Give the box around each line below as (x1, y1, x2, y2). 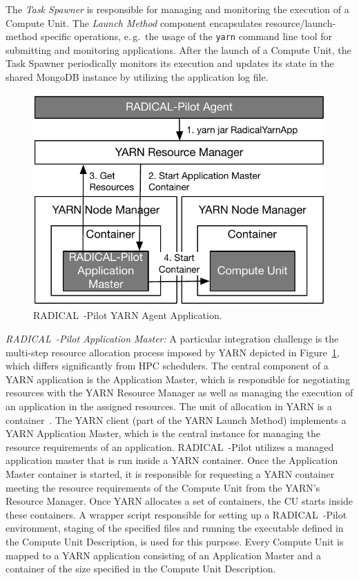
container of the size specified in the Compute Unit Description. (6, 561, 276, 576)
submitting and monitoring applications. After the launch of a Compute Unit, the (6, 42, 351, 57)
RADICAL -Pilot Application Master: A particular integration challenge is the (6, 331, 339, 346)
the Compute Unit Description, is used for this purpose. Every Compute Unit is (6, 534, 344, 548)
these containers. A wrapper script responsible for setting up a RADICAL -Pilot (6, 507, 347, 521)
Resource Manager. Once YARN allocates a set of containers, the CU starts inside (6, 494, 353, 508)
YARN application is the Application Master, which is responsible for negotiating (6, 371, 350, 386)
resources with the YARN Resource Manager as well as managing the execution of (6, 385, 353, 400)
